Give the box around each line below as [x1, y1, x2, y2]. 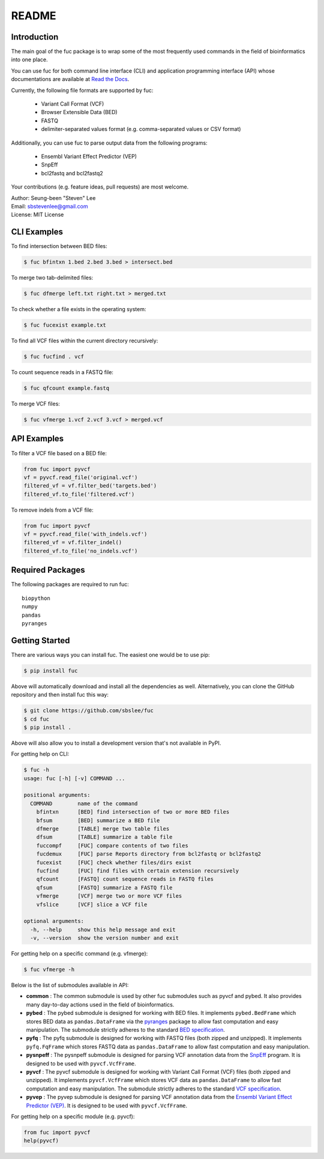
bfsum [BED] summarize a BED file [36, 817, 160, 824]
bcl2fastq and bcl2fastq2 [41, 169, 103, 177]
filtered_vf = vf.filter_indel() [23, 539, 122, 546]
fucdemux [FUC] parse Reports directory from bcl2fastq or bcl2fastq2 [36, 850, 261, 858]
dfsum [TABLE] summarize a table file [36, 834, 173, 841]
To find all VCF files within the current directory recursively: [11, 337, 158, 345]
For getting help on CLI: [11, 751, 70, 758]
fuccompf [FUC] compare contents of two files [36, 842, 188, 849]
